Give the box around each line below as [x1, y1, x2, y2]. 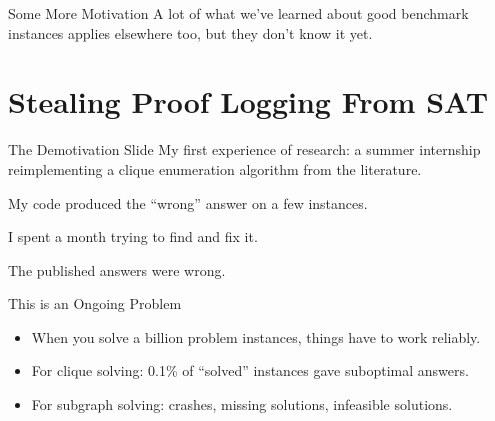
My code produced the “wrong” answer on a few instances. [8, 192, 368, 213]
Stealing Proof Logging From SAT [8, 81, 489, 122]
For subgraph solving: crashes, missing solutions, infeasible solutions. [31, 394, 453, 415]
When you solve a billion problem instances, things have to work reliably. [31, 326, 481, 347]
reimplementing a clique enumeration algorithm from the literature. [8, 158, 422, 179]
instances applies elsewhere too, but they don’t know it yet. [8, 22, 373, 43]
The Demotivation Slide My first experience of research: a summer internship [8, 139, 481, 160]
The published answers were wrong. [8, 259, 226, 280]
